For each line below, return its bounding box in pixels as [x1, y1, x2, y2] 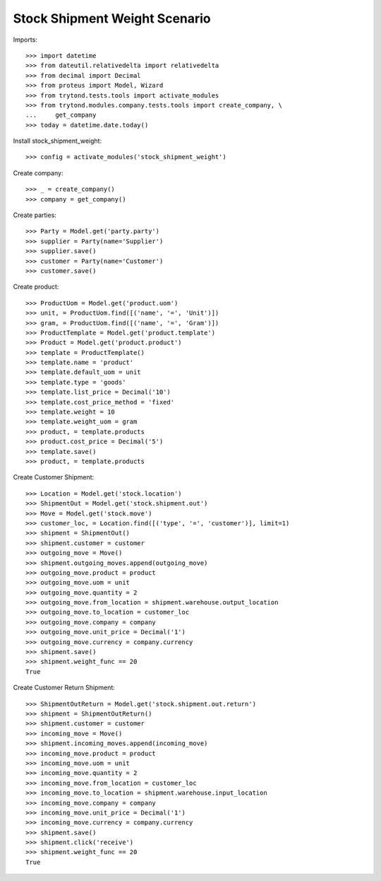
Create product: [13, 283, 59, 291]
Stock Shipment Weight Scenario [13, 11, 211, 26]
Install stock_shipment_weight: [13, 136, 102, 145]
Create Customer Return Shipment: [13, 683, 116, 692]
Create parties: [13, 211, 56, 219]
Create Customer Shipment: [13, 473, 95, 482]
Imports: [13, 35, 38, 44]
